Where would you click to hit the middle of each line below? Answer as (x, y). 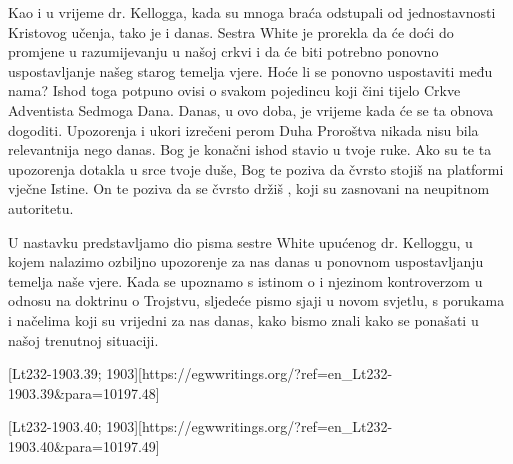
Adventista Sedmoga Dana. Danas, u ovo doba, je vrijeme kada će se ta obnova (251, 109)
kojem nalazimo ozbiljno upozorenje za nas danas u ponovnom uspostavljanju (246, 261)
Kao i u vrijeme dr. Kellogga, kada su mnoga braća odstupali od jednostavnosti (252, 12)
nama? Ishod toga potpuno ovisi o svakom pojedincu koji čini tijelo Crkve (234, 90)
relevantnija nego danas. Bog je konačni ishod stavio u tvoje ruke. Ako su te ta (250, 149)
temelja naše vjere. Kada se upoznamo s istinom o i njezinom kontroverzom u (245, 280)
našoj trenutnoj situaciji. (83, 339)
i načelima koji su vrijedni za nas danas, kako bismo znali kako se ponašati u (243, 319)
